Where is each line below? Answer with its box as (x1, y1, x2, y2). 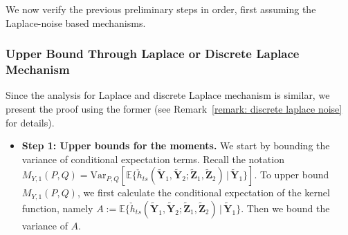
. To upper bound (254, 167, 329, 182)
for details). (6, 115, 55, 129)
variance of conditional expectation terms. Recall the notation (21, 151, 284, 166)
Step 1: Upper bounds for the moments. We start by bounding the (21, 138, 330, 153)
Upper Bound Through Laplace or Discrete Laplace (6, 45, 300, 62)
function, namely (21, 200, 93, 215)
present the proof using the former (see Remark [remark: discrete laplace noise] (6, 101, 342, 115)
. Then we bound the (241, 200, 330, 215)
